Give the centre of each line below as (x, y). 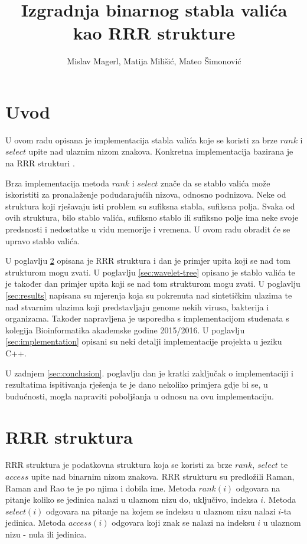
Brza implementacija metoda (57, 183)
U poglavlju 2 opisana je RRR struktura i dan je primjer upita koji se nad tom (148, 260)
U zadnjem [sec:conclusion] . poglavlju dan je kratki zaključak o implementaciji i (149, 373)
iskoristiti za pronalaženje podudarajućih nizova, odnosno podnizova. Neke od (146, 194)
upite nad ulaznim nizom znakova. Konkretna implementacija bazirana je (161, 151)
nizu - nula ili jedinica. (46, 534)
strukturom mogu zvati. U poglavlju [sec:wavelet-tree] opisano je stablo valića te (150, 272)
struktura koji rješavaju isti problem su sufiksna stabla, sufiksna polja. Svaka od (150, 206)
